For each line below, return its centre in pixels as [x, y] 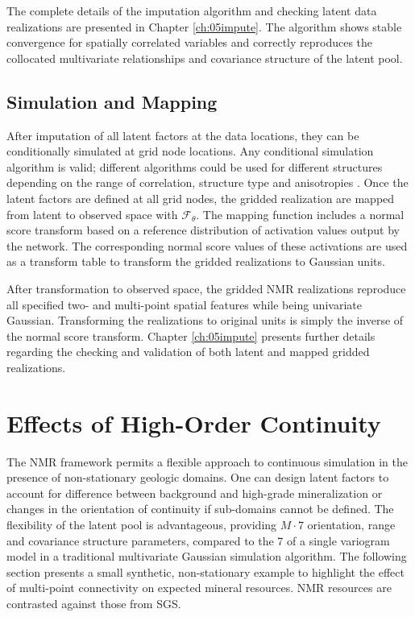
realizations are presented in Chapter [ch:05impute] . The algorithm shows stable [204, 26]
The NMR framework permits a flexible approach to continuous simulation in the [207, 461]
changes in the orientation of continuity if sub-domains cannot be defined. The [200, 509]
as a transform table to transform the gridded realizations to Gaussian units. [196, 261]
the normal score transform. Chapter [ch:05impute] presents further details [191, 335]
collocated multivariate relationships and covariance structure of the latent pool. [205, 58]
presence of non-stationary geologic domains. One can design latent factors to [198, 477]
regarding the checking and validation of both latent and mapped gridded [188, 352]
